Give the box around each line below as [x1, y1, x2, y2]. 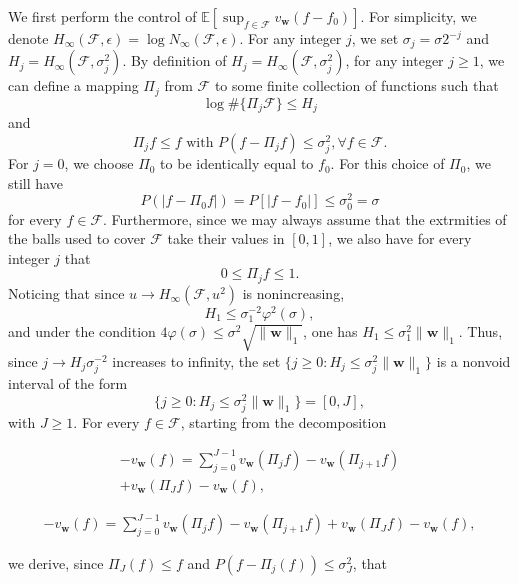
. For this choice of [330, 153, 445, 174]
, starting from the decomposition [180, 411, 387, 432]
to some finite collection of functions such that [214, 75, 499, 96]
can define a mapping [8, 75, 139, 96]
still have [8, 172, 63, 193]
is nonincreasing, [242, 282, 345, 303]
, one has [303, 321, 358, 341]
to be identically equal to [160, 153, 314, 174]
